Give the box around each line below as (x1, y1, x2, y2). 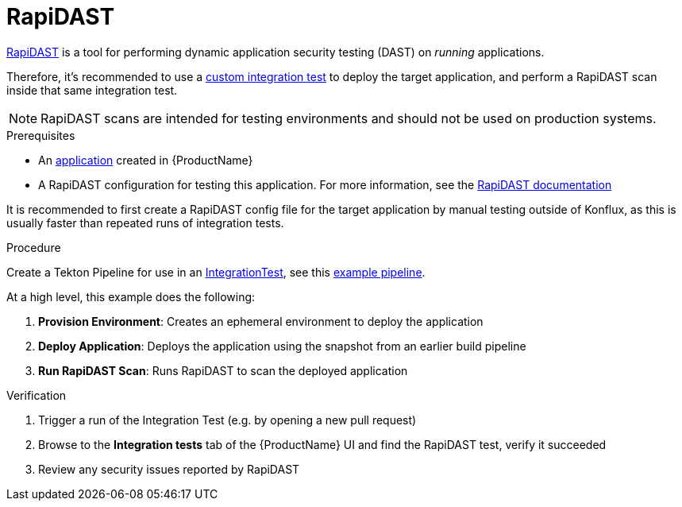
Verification (6, 388, 67, 402)
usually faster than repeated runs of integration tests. (6, 215, 284, 230)
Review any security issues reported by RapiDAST (38, 462, 300, 476)
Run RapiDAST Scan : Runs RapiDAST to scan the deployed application (38, 363, 408, 377)
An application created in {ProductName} (38, 153, 253, 167)
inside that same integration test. (6, 83, 178, 97)
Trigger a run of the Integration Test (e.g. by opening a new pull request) (38, 412, 417, 427)
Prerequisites (6, 128, 75, 142)
